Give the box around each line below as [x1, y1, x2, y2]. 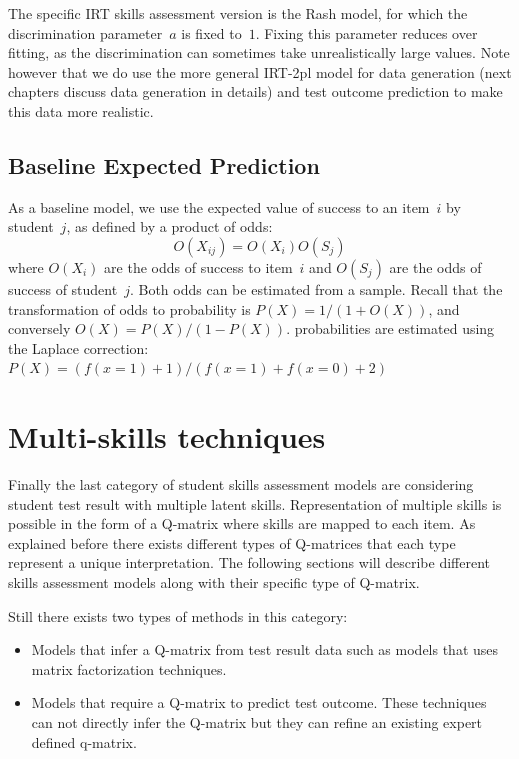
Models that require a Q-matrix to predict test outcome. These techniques [31, 692, 487, 713]
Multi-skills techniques [8, 416, 326, 457]
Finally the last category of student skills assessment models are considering [8, 474, 474, 495]
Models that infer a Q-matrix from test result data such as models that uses [31, 639, 499, 660]
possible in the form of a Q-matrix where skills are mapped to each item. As [8, 513, 476, 534]
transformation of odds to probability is [8, 298, 251, 319]
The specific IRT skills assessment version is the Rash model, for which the [8, 3, 468, 23]
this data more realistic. [8, 100, 154, 121]
